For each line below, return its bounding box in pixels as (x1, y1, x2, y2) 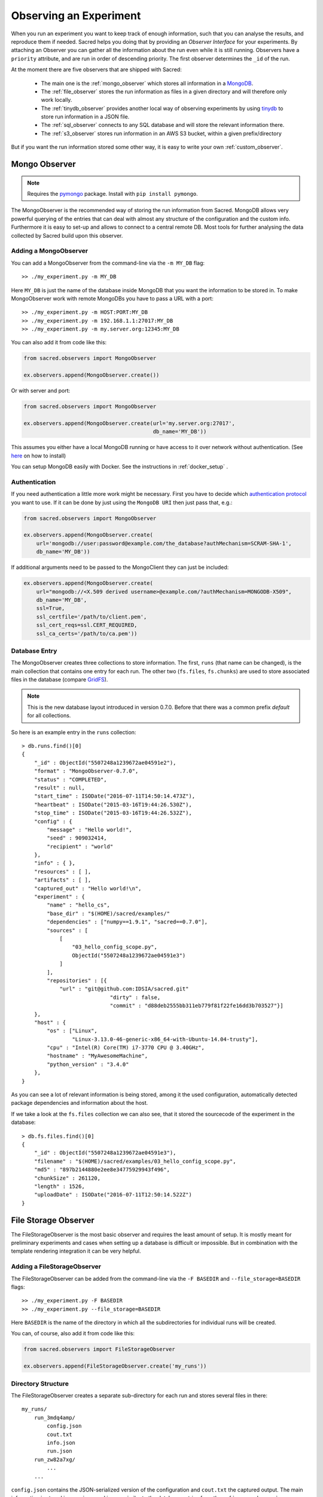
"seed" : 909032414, (47, 835, 107, 841)
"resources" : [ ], (33, 868, 92, 875)
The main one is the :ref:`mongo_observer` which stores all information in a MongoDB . (41, 80, 254, 87)
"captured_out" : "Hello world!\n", (33, 885, 142, 892)
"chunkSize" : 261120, (33, 1174, 101, 1181)
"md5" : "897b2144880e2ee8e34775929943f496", (33, 1166, 170, 1173)
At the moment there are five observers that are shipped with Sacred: (11, 66, 182, 73)
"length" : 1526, (33, 1183, 85, 1190)
